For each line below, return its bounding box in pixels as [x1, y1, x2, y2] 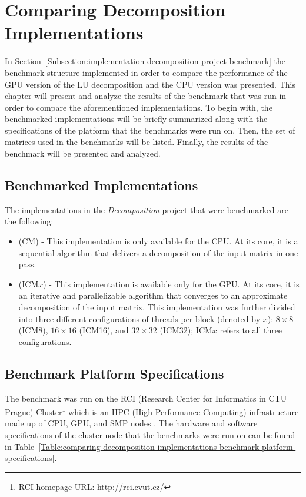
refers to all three [219, 324, 282, 336]
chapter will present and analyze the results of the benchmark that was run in [5, 90, 287, 102]
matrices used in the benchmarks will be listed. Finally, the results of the [5, 135, 268, 148]
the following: [5, 215, 54, 227]
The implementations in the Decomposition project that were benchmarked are [5, 203, 288, 216]
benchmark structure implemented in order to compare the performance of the [5, 66, 288, 78]
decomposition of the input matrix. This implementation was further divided [18, 301, 295, 313]
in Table [5, 440, 35, 452]
